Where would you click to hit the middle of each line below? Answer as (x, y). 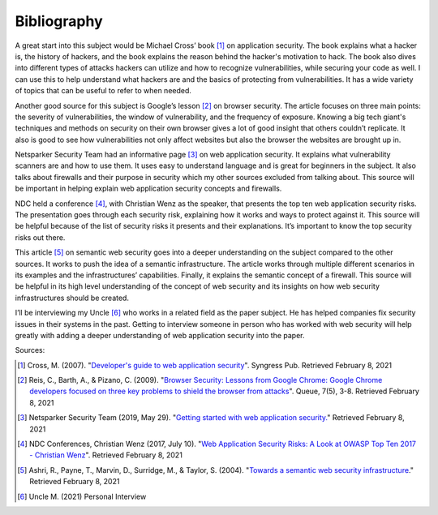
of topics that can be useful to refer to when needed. (103, 91)
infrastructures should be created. (72, 298)
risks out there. (40, 237)
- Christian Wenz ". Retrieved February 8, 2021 (106, 455)
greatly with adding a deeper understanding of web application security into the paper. (160, 335)
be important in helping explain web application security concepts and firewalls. (148, 189)
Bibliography (59, 21)
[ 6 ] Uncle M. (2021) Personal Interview (82, 496)
